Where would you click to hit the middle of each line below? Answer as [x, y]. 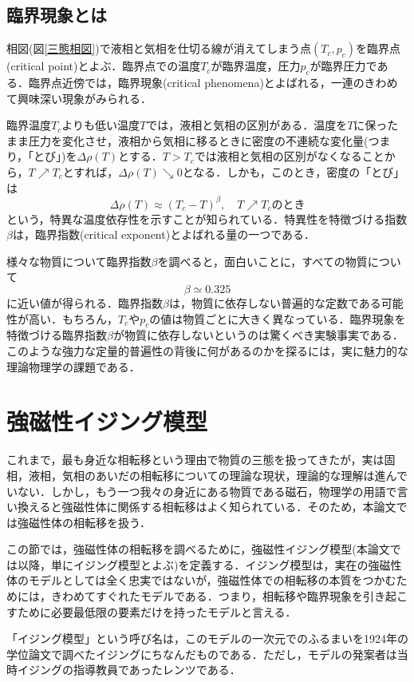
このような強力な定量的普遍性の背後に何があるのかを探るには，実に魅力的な [207, 351]
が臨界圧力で [343, 66]
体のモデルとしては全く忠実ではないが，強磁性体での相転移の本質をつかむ [201, 580]
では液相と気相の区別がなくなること [289, 156]
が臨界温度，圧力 [256, 66]
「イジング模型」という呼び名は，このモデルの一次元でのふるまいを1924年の [207, 638]
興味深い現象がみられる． [84, 98]
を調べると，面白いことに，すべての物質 [262, 261]
